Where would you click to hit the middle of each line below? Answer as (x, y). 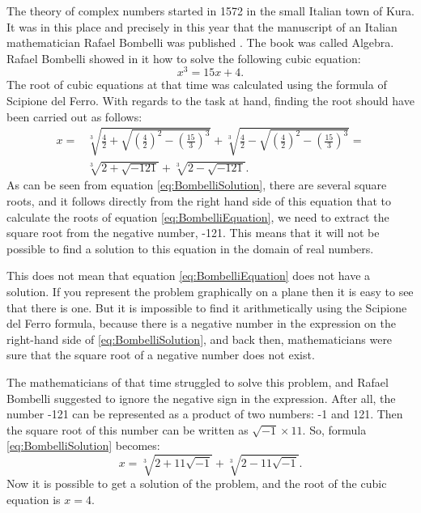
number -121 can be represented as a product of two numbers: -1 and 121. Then (205, 414)
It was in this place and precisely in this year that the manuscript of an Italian (202, 26)
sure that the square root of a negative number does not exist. (161, 355)
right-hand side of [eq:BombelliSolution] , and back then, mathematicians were (200, 339)
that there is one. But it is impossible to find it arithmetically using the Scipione (207, 307)
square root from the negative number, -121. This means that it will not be (193, 233)
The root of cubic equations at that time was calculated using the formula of (197, 85)
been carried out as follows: (74, 116)
